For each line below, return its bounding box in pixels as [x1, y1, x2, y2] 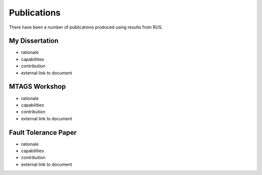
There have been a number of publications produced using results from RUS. [9, 24, 163, 30]
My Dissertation [9, 37, 59, 45]
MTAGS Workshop [9, 82, 66, 91]
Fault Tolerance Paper [9, 128, 77, 137]
